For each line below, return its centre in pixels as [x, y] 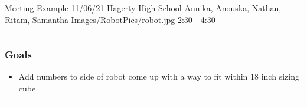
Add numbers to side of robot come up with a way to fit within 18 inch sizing [159, 76]
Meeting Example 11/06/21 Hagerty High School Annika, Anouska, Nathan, [143, 8]
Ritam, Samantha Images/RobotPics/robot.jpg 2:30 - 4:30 [110, 19]
